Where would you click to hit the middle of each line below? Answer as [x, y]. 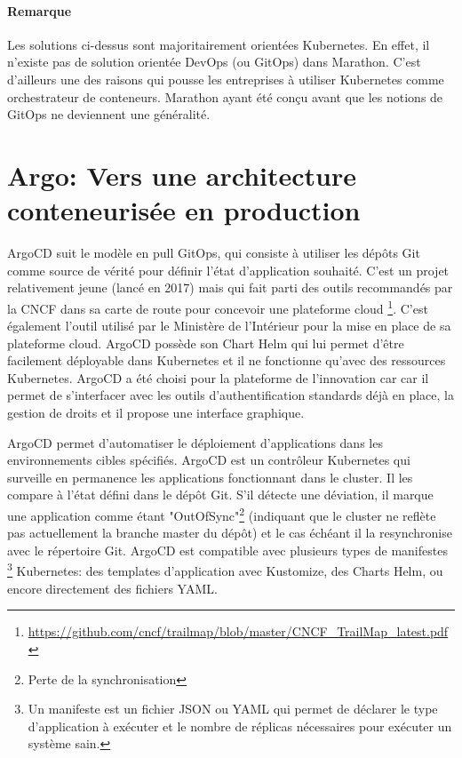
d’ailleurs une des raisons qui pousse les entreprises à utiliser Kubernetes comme [226, 79]
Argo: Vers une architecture [182, 175]
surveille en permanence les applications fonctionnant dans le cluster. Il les [210, 477]
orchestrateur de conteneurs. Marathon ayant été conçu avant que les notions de [225, 96]
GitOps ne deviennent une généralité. [109, 114]
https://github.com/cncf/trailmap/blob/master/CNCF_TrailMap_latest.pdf [238, 631]
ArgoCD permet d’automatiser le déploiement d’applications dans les [195, 442]
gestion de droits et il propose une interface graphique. [156, 413]
